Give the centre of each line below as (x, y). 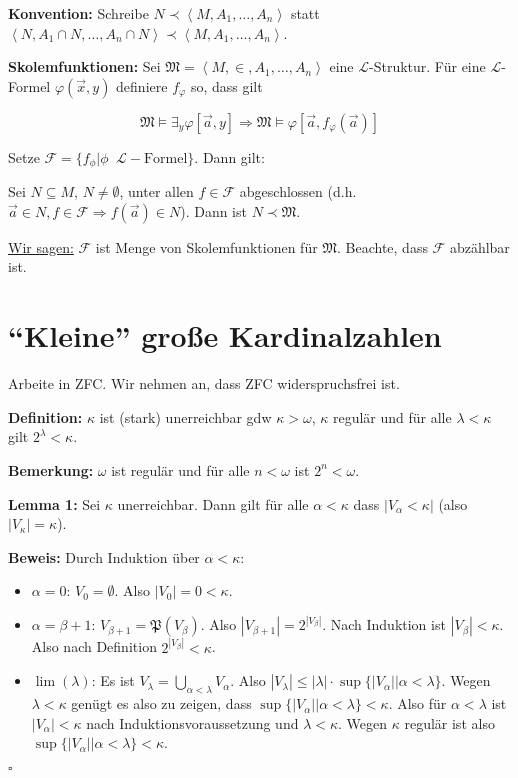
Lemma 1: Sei (54, 503)
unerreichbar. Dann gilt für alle (213, 503)
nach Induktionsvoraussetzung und (192, 722)
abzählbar (479, 246)
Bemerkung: (51, 469)
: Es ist (113, 680)
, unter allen (156, 191)
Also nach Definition (94, 646)
